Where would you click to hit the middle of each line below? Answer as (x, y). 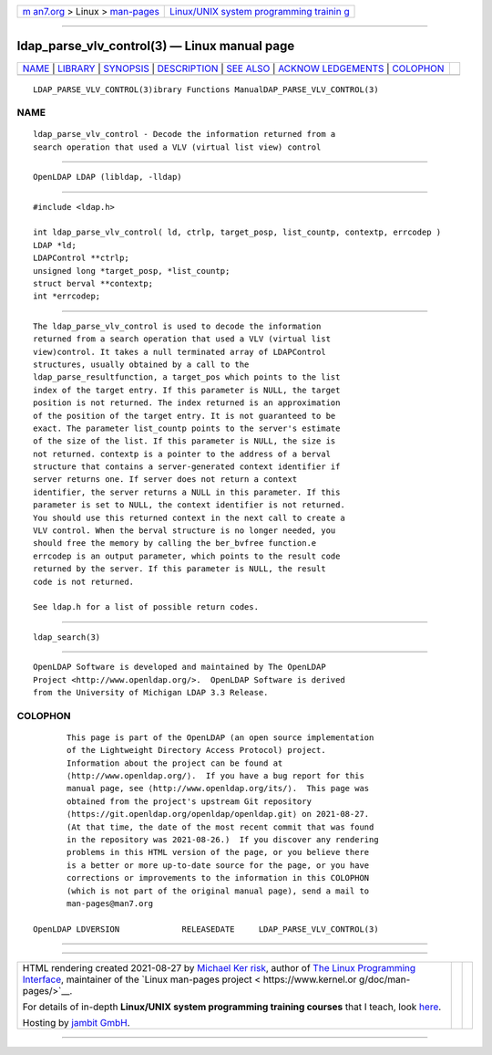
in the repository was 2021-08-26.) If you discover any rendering (223, 840)
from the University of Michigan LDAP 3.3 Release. (151, 692)
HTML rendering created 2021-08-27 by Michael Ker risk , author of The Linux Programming (219, 968)
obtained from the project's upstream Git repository (189, 801)
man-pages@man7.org (110, 903)
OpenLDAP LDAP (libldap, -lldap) (108, 177)
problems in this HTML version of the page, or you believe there (218, 852)
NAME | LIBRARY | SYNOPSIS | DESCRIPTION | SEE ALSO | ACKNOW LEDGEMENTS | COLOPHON (233, 68)
